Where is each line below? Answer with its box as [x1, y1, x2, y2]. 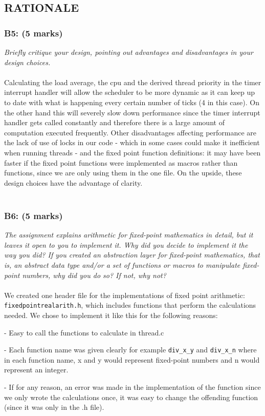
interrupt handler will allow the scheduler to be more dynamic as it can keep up [4, 87, 255, 97]
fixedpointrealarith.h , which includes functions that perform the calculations [4, 300, 256, 310]
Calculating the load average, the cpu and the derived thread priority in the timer [4, 76, 261, 87]
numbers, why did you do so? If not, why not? [22, 269, 166, 280]
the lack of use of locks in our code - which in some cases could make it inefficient [4, 137, 260, 148]
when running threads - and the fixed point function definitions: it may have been [4, 147, 261, 157]
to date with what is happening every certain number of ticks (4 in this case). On [4, 96, 259, 107]
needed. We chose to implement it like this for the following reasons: [4, 309, 218, 320]
